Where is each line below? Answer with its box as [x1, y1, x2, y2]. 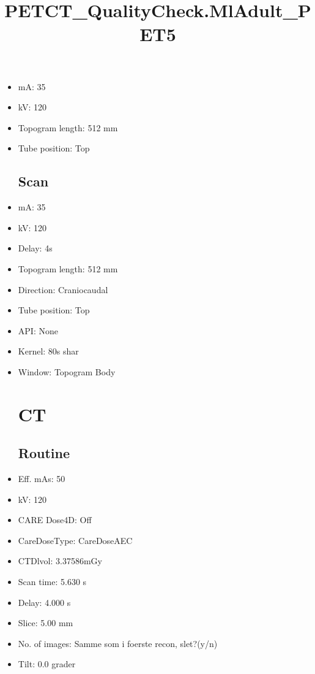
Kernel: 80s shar [18, 345, 79, 358]
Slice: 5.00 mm [18, 616, 73, 629]
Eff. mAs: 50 [18, 472, 65, 485]
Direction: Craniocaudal [18, 283, 108, 296]
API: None [18, 324, 58, 337]
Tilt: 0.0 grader [18, 657, 76, 670]
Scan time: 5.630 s [18, 575, 87, 588]
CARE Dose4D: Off [18, 513, 92, 526]
